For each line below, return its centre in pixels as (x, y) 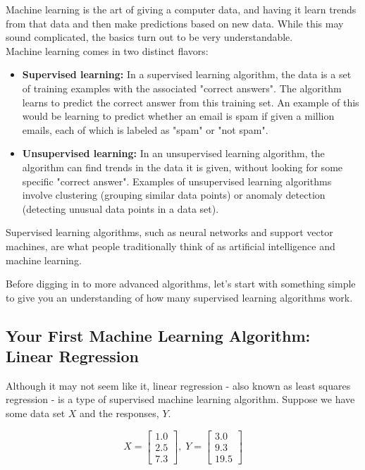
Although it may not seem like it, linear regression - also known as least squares (178, 385)
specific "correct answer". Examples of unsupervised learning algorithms (177, 181)
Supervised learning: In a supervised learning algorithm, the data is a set (187, 74)
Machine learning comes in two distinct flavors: (107, 50)
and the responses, (119, 413)
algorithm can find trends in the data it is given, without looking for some (182, 167)
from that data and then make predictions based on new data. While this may (175, 23)
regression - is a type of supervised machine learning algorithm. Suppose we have (180, 399)
